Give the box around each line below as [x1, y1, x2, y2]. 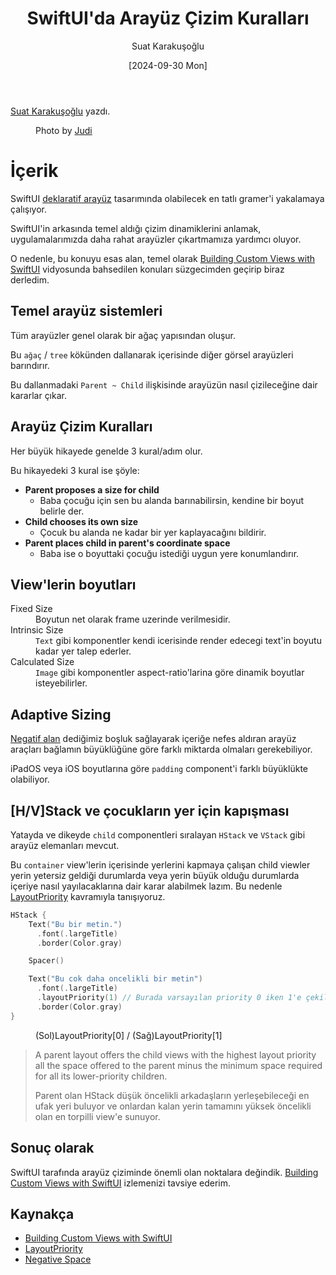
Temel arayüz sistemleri [10, 303, 163, 320]
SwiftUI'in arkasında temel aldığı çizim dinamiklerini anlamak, [10, 222, 262, 234]
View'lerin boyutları [10, 576, 137, 593]
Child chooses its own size [24, 515, 139, 527]
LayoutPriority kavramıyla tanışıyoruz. [10, 890, 166, 902]
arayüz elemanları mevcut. [10, 839, 120, 851]
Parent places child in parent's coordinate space [24, 537, 231, 549]
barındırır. [10, 359, 50, 371]
